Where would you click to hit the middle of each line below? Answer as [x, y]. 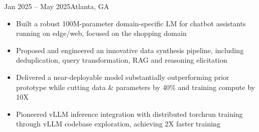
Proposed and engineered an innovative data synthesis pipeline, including [130, 50]
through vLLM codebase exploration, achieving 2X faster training [118, 124]
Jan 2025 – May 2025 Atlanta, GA [57, 6]
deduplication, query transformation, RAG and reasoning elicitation [122, 60]
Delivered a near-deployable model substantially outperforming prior [123, 77]
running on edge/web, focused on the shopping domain [101, 33]
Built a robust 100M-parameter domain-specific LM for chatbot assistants [131, 23]
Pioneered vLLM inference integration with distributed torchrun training [129, 114]
